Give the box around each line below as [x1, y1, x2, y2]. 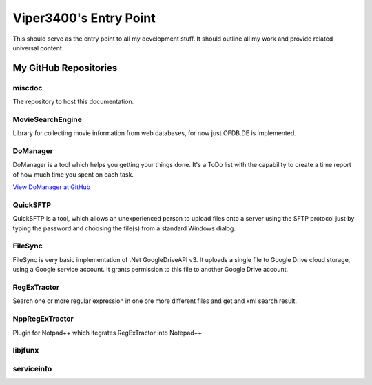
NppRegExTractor [12, 314, 74, 324]
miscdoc [12, 83, 43, 92]
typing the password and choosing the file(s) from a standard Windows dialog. [12, 224, 236, 233]
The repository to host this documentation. [12, 97, 134, 106]
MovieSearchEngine [12, 115, 82, 124]
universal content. [12, 43, 64, 52]
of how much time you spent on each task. [12, 170, 134, 179]
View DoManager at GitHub [12, 183, 91, 191]
